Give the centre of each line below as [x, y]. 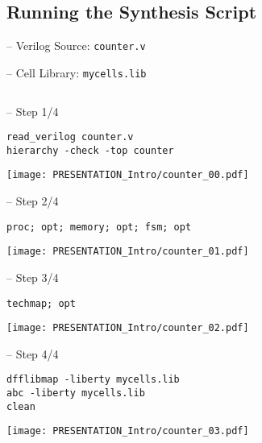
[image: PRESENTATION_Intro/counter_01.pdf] [128, 252]
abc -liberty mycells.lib [76, 393]
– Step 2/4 [33, 201]
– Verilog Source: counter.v [76, 46]
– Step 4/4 [33, 353]
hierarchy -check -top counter [90, 150]
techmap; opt [41, 303]
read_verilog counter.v [70, 137]
